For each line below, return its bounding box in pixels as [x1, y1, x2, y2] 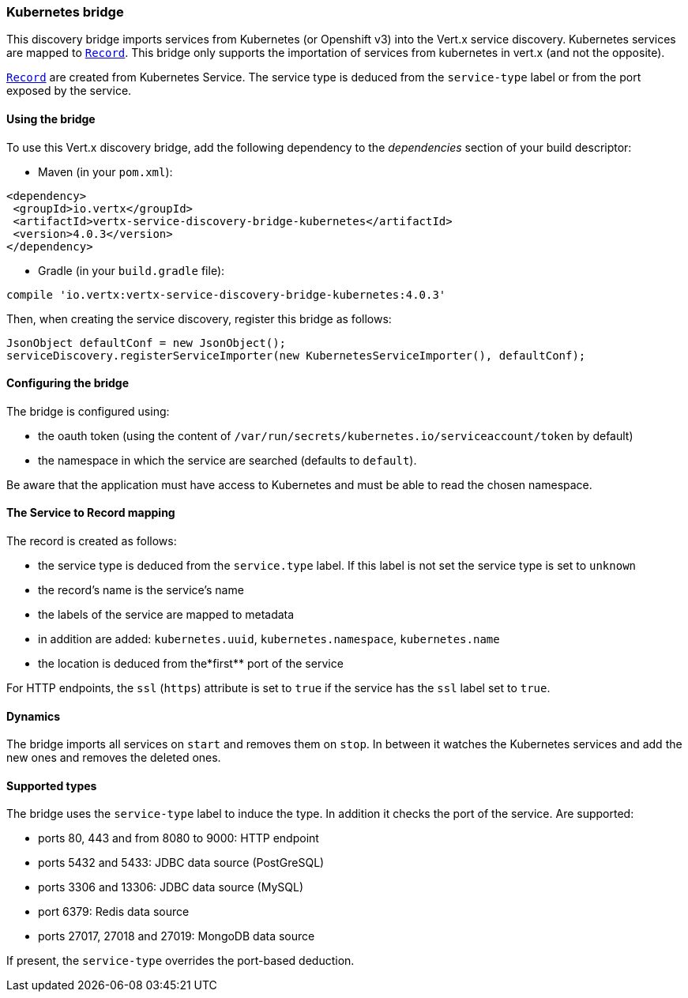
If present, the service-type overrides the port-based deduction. [6, 954, 355, 968]
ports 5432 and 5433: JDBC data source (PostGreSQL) [38, 856, 325, 870]
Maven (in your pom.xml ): [38, 164, 173, 179]
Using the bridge [6, 111, 96, 126]
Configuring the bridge [6, 376, 130, 390]
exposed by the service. [6, 84, 132, 98]
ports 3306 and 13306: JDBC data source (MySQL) [38, 880, 303, 894]
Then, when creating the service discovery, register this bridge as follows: [6, 311, 392, 326]
